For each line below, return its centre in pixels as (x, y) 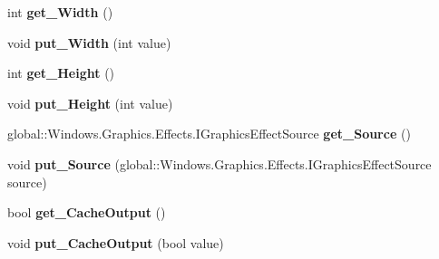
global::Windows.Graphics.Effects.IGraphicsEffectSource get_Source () (209, 134)
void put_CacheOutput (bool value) (116, 242)
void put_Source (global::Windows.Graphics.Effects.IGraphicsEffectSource (219, 163)
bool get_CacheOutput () (87, 212)
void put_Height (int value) (90, 103)
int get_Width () (60, 12)
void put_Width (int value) (89, 42)
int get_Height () (61, 73)
